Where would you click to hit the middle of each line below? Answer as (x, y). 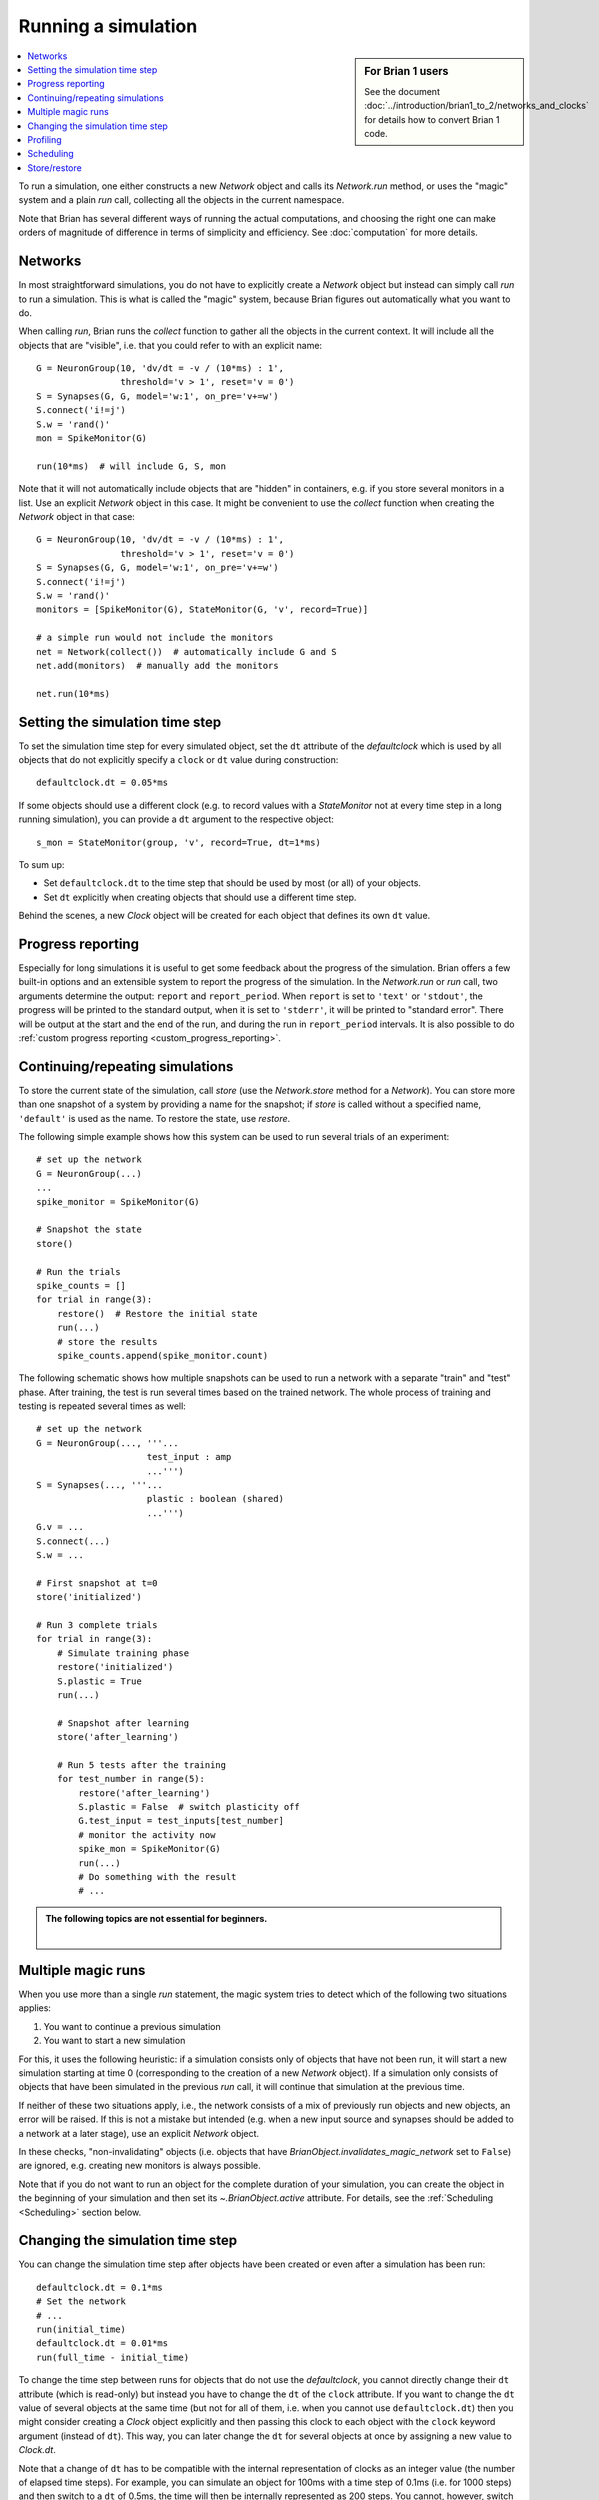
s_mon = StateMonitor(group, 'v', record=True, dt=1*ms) (179, 842)
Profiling (44, 139)
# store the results (107, 1341)
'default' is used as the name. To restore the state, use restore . (154, 1118)
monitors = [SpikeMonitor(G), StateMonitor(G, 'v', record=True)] (202, 609)
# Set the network (81, 2301)
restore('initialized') (115, 1667)
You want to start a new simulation (114, 2041)
